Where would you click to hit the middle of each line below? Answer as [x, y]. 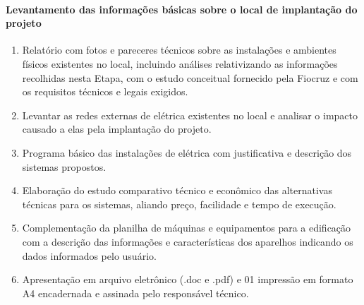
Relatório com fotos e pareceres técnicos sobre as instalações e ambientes [179, 50]
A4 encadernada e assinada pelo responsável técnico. [135, 293]
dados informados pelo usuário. [89, 255]
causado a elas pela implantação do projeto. [117, 129]
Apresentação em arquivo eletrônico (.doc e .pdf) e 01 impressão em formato [188, 279]
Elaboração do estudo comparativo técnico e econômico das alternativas [177, 190]
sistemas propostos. [64, 166]
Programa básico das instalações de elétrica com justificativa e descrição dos [187, 152]
